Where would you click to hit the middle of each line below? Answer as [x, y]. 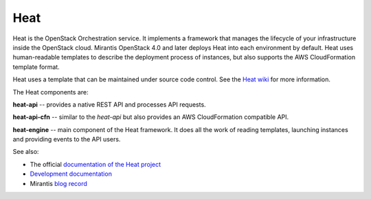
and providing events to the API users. [67, 140]
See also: [26, 152]
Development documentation [71, 174]
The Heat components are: [50, 92]
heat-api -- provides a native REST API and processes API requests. [109, 104]
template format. [36, 67]
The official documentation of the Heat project [95, 164]
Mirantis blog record [58, 183]
